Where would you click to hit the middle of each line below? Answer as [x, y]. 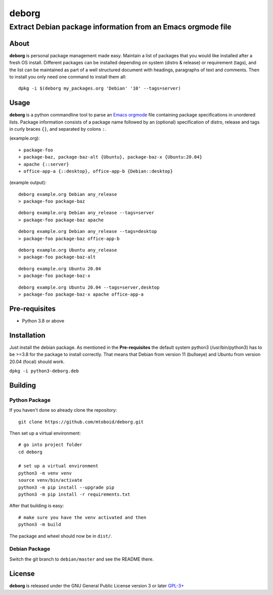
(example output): [28, 183]
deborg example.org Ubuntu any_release [68, 250]
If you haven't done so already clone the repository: [63, 410]
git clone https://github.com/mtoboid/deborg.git [81, 422]
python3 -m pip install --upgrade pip [66, 487]
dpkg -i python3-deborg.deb [44, 371]
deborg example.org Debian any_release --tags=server [86, 213]
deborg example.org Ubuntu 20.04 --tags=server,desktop [89, 287]
